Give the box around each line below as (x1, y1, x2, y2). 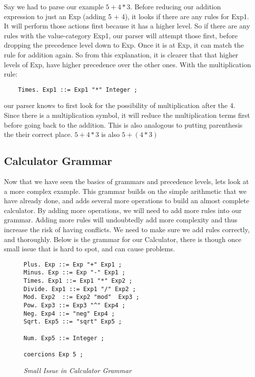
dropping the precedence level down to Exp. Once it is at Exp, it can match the (4, 40, 244, 50)
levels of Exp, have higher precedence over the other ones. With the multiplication (4, 59, 251, 69)
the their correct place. (4, 129, 73, 139)
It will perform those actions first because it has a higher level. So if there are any (4, 21, 250, 31)
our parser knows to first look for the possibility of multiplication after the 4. (4, 100, 235, 110)
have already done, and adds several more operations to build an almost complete (4, 195, 250, 206)
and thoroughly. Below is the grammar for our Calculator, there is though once (4, 234, 242, 244)
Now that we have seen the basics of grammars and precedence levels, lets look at (4, 176, 249, 186)
